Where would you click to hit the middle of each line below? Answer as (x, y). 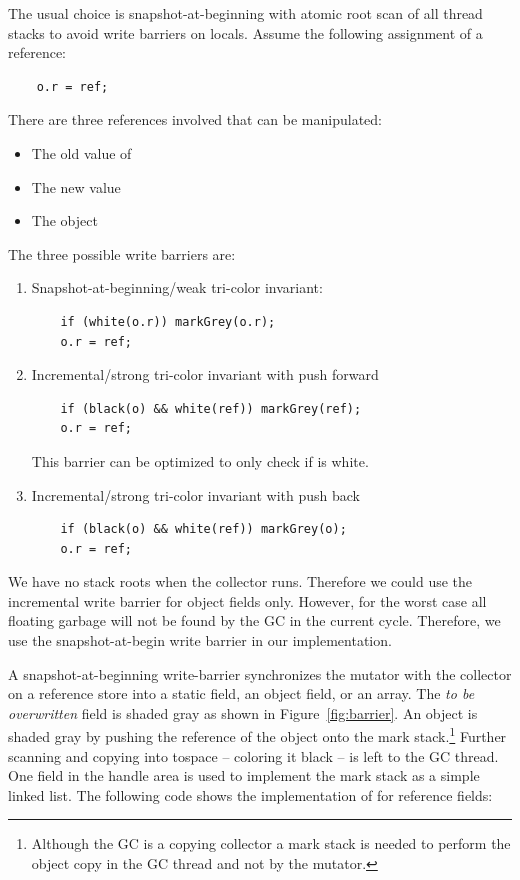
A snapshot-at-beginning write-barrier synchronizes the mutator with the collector (260, 673)
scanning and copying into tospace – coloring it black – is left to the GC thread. (253, 755)
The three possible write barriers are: (122, 253)
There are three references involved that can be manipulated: (195, 119)
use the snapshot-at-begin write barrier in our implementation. (200, 640)
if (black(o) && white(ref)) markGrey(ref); (211, 408)
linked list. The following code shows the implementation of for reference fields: (250, 794)
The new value (76, 186)
